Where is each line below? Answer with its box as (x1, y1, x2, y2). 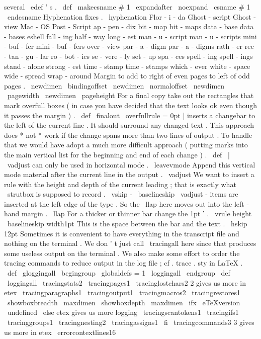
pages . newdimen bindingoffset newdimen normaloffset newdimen (4, 80, 225, 91)
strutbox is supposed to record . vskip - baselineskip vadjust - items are (7, 189, 238, 199)
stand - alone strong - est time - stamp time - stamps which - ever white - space (4, 60, 250, 71)
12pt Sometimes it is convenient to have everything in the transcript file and (4, 228, 239, 238)
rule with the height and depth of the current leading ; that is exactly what (4, 179, 236, 189)
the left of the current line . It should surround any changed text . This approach (4, 120, 254, 130)
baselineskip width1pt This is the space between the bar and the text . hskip (7, 218, 247, 229)
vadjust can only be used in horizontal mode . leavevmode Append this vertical (7, 159, 255, 169)
